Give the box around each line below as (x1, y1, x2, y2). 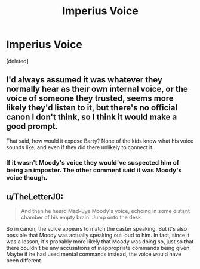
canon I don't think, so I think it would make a (6, 112, 177, 122)
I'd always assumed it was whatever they (6, 75, 163, 85)
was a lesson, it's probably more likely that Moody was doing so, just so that (6, 238, 194, 245)
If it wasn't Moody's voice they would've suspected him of (6, 158, 179, 166)
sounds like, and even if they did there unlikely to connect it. (6, 143, 154, 150)
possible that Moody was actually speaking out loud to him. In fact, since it (6, 231, 190, 239)
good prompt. (6, 121, 59, 132)
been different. (6, 257, 43, 264)
